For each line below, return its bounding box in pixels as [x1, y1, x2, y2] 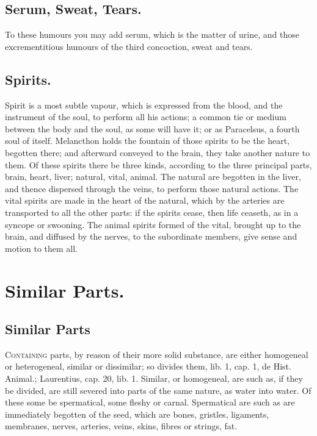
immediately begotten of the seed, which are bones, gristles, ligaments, [5, 407, 269, 420]
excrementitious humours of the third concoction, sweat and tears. [5, 40, 253, 52]
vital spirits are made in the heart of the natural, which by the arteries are [5, 194, 285, 207]
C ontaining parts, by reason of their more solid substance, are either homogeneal [5, 348, 308, 360]
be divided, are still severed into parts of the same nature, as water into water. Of [5, 384, 312, 396]
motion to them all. [5, 241, 78, 254]
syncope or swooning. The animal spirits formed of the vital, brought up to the [5, 218, 301, 231]
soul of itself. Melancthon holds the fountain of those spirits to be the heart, [5, 134, 290, 147]
